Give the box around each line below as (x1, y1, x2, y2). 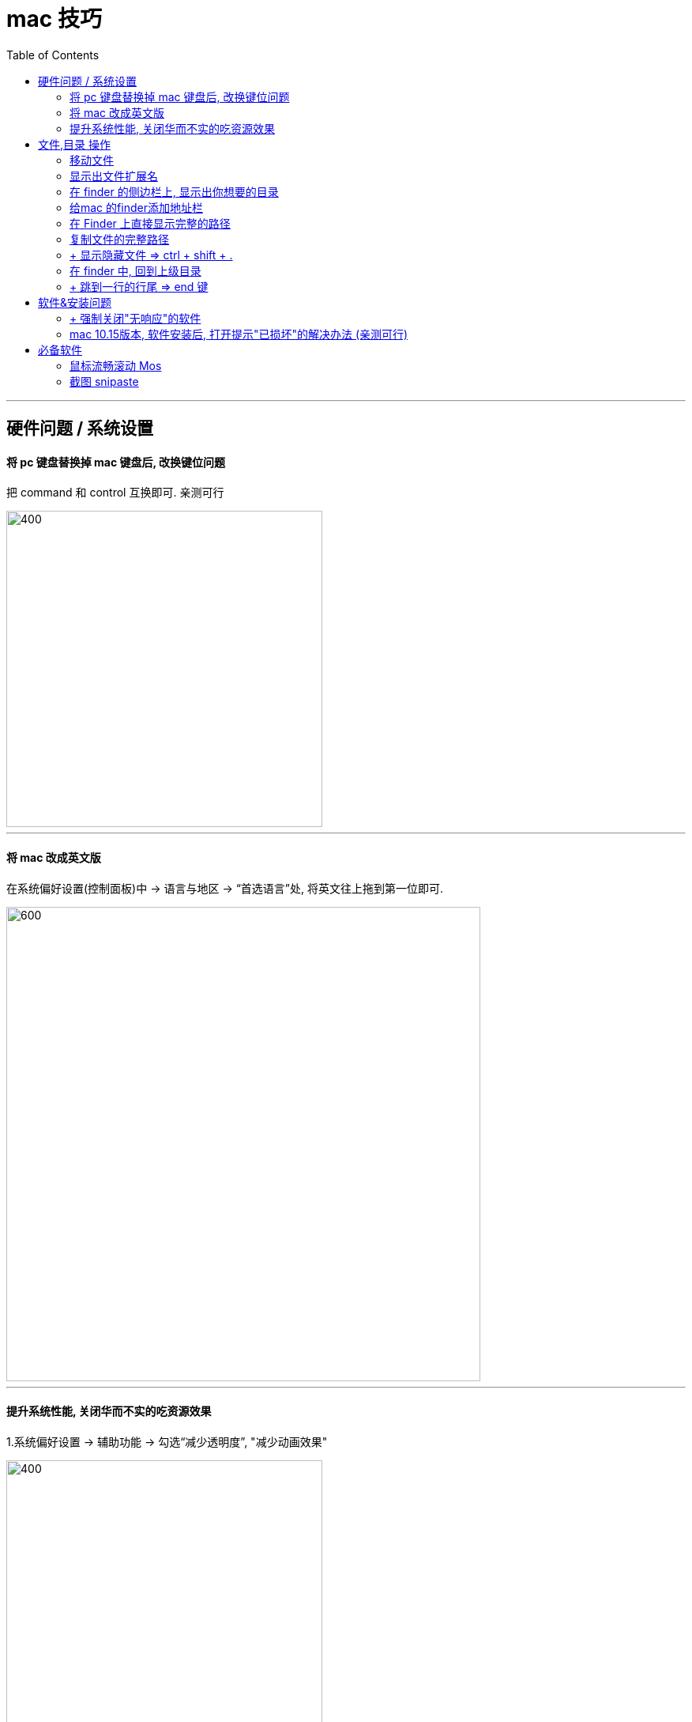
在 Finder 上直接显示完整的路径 (70, 216, 231, 230)
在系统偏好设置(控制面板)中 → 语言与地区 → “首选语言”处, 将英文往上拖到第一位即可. (6, 881, 444, 895)
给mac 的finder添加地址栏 (70, 200, 203, 214)
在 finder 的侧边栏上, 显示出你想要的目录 (70, 184, 279, 198)
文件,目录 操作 (38, 137, 111, 151)
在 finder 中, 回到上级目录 (70, 263, 201, 278)
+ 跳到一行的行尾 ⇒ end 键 (70, 279, 209, 293)
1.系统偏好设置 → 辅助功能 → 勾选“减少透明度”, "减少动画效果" (6, 1434, 328, 1448)
